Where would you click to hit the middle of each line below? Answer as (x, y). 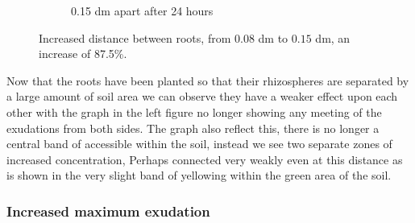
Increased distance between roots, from (135, 37)
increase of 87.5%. (83, 54)
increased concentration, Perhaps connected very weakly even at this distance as (205, 159)
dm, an (333, 37)
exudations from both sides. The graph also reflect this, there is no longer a (193, 128)
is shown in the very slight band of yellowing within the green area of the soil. (199, 175)
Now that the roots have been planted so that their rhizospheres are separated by (208, 80)
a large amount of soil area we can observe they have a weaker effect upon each (202, 96)
